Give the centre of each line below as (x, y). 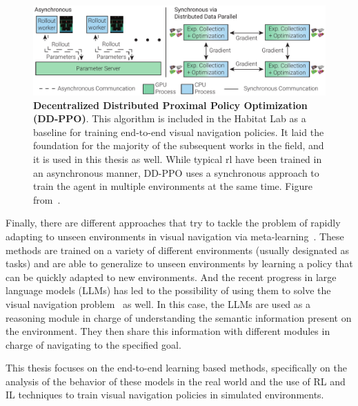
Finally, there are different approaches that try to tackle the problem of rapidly (173, 223)
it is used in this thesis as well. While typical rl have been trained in (178, 158)
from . (47, 199)
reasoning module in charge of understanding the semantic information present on (179, 317)
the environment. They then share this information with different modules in (168, 331)
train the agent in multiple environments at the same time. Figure (173, 186)
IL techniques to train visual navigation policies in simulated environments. (165, 395)
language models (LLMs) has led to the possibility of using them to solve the (168, 290)
